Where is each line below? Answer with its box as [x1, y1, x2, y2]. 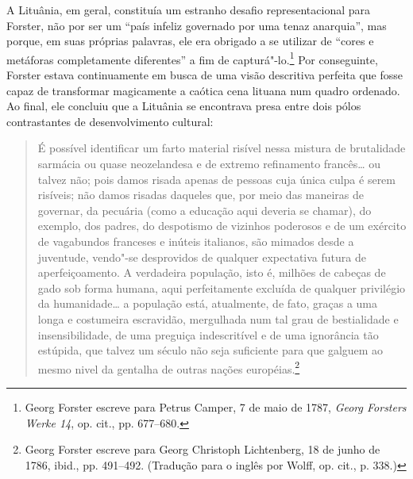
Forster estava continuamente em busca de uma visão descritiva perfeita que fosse [6, 67, 403, 83]
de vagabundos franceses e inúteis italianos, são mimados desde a [37, 232, 354, 249]
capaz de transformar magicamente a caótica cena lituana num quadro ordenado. [6, 82, 400, 98]
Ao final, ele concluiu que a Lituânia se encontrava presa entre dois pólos [6, 98, 361, 114]
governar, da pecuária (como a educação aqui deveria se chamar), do [37, 201, 372, 218]
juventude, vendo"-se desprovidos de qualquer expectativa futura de [37, 248, 366, 265]
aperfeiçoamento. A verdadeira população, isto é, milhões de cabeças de [37, 264, 386, 281]
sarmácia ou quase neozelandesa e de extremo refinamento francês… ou [37, 155, 381, 171]
